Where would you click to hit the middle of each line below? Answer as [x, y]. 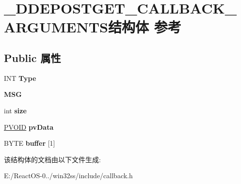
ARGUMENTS [56, 27]
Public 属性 [32, 57]
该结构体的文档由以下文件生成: [52, 159]
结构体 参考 [145, 27]
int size [15, 110]
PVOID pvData [29, 127]
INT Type [20, 78]
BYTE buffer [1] [30, 143]
